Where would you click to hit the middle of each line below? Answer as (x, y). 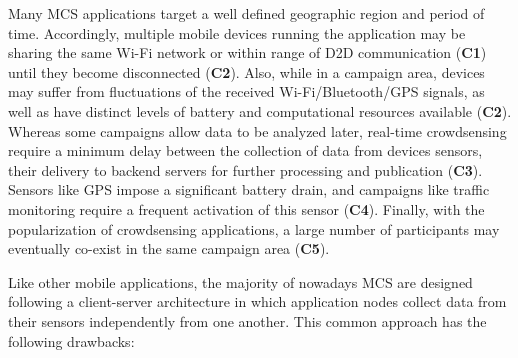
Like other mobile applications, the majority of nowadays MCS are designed (240, 281)
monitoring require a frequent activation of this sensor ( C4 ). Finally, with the (246, 208)
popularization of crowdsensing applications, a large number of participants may (254, 228)
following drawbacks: (71, 340)
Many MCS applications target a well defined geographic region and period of (246, 13)
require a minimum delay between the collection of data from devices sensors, (245, 150)
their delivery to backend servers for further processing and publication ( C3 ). (245, 169)
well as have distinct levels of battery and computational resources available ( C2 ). (260, 110)
